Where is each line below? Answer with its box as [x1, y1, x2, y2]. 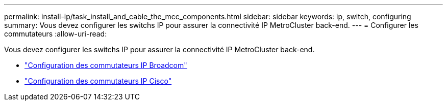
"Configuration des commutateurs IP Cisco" [24, 77, 172, 85]
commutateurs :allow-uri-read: [4, 29, 107, 38]
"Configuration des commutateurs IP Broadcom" [24, 61, 187, 69]
